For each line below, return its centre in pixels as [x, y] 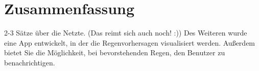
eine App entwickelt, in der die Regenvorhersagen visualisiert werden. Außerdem [130, 42]
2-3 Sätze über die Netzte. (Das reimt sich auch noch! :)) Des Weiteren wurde [126, 33]
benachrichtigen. [30, 62]
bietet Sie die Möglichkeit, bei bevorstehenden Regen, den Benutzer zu [115, 52]
